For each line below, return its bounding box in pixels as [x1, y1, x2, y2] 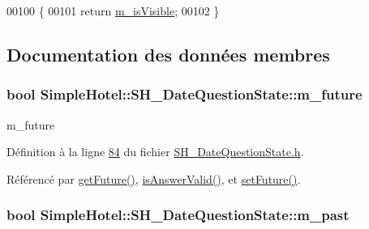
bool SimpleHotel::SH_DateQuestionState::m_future [6, 84, 363, 104]
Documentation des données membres [6, 41, 330, 66]
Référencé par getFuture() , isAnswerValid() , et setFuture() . [6, 170, 301, 187]
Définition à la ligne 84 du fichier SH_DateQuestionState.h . [6, 143, 304, 160]
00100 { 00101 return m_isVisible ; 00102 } [6, 2, 220, 19]
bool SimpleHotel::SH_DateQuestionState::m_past [6, 205, 350, 225]
